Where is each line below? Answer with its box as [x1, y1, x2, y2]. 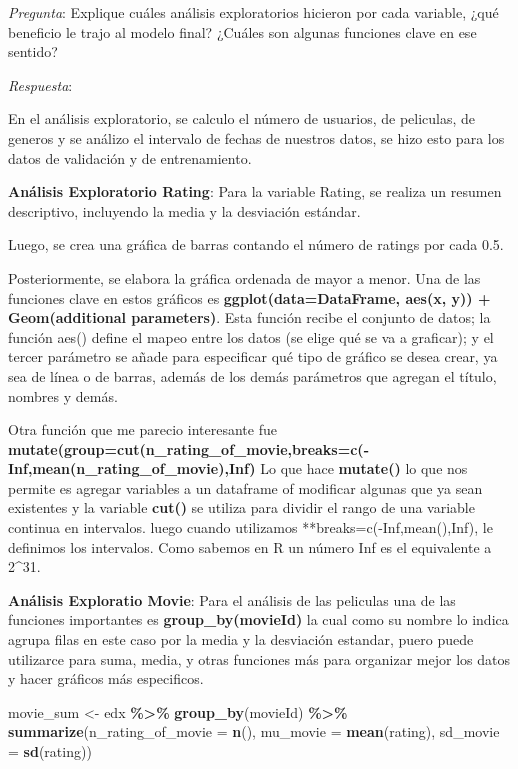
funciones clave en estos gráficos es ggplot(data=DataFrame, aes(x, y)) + [8, 287, 491, 308]
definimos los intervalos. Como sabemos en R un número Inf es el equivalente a [8, 536, 492, 557]
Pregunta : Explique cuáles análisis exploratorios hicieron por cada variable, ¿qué [8, 2, 499, 22]
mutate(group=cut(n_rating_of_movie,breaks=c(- [8, 438, 369, 459]
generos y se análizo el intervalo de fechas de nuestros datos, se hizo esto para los [8, 127, 505, 148]
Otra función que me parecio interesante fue [8, 419, 277, 440]
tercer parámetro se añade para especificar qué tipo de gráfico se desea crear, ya [8, 346, 498, 367]
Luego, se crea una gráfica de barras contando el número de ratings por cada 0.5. [8, 234, 504, 255]
